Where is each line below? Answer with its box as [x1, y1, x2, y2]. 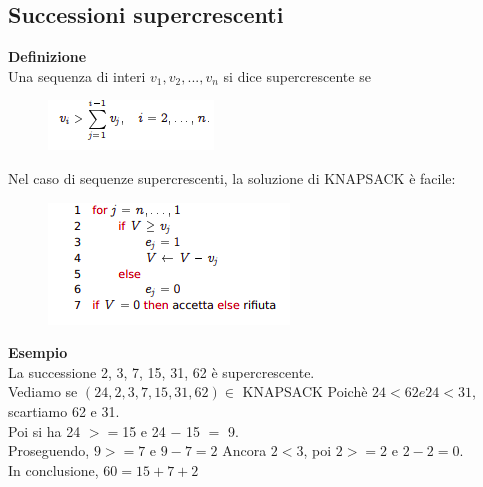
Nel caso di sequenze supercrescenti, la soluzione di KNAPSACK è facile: [8, 167, 456, 188]
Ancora [222, 440, 267, 461]
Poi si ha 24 [8, 420, 81, 441]
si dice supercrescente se [223, 65, 371, 86]
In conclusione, [8, 459, 99, 480]
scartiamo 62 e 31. [8, 400, 120, 421]
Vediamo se [8, 381, 78, 402]
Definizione [8, 46, 87, 67]
